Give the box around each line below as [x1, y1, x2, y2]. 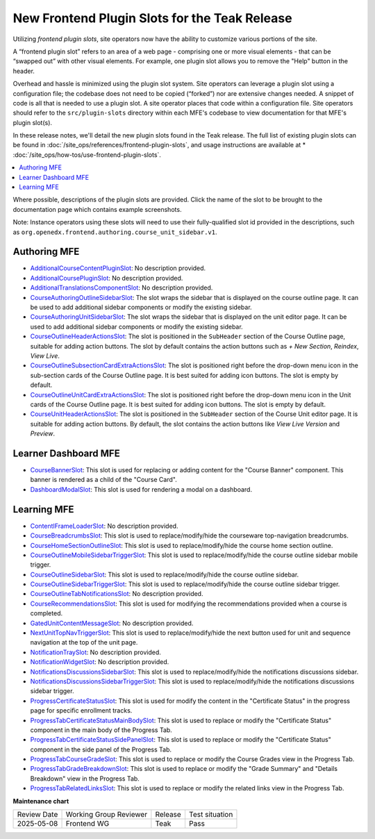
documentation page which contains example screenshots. [12, 205, 182, 213]
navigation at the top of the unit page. [30, 638, 138, 647]
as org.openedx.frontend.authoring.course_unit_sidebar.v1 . [12, 228, 217, 236]
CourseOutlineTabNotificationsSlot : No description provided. [30, 590, 203, 598]
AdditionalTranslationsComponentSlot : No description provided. [30, 283, 213, 292]
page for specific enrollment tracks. [30, 706, 133, 715]
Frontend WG [65, 819, 110, 829]
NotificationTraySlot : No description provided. [30, 648, 161, 656]
